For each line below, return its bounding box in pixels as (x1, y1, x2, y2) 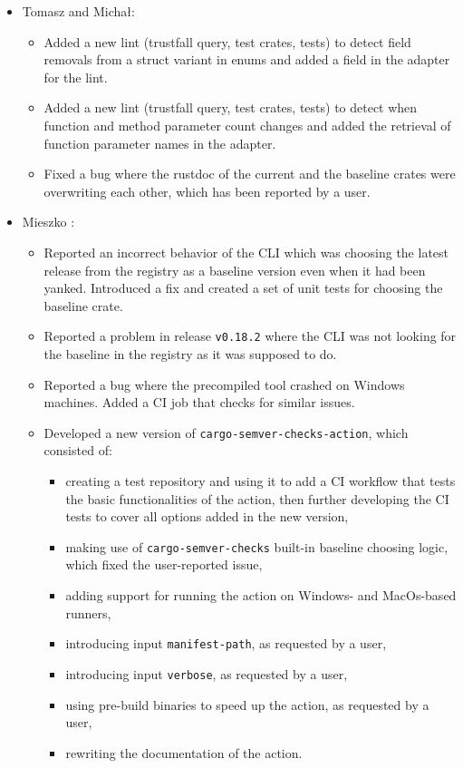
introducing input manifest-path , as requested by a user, (65, 634, 387, 653)
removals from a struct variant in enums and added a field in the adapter (43, 50, 450, 69)
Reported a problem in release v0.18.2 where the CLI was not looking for (43, 326, 457, 345)
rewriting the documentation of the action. (65, 743, 303, 762)
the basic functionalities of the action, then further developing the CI (65, 489, 449, 508)
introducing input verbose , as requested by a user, (65, 664, 348, 683)
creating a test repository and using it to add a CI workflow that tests (65, 471, 456, 490)
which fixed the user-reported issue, (65, 555, 263, 574)
